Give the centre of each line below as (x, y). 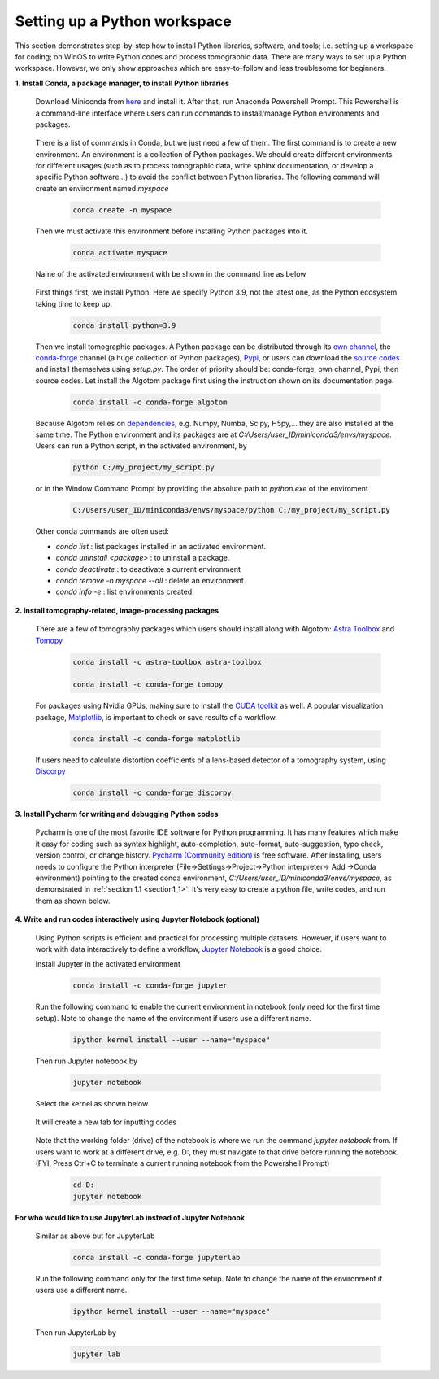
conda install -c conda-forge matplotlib (156, 739)
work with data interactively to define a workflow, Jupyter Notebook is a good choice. (179, 949)
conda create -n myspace (122, 210)
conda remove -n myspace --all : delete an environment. (151, 580)
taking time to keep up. (74, 303)
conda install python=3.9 (124, 325)
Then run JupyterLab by (76, 1333)
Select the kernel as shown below (92, 1103)
